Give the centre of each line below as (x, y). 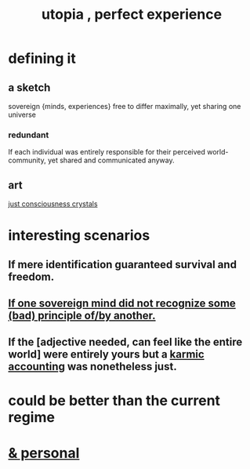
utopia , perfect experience (132, 15)
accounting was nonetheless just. (93, 367)
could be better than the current (114, 400)
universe (22, 115)
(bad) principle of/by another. (82, 316)
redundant (29, 135)
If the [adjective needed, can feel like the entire (125, 342)
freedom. (31, 276)
